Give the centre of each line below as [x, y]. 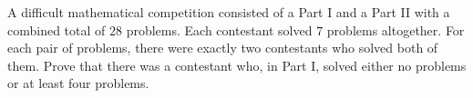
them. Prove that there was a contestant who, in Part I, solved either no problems [237, 65]
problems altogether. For [396, 29]
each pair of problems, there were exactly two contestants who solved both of [223, 48]
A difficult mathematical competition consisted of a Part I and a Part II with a [229, 12]
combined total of [57, 29]
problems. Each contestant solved [219, 29]
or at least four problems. [78, 83]
